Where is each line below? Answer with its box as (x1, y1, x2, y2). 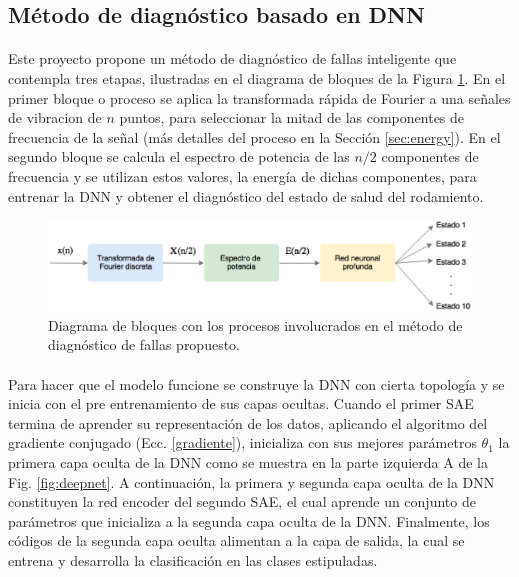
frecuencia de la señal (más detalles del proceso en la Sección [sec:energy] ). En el (8, 126, 501, 147)
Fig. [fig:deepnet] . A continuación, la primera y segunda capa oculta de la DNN (8, 471, 495, 492)
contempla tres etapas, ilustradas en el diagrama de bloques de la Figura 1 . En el (8, 67, 506, 88)
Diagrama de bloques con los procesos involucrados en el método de (48, 314, 463, 335)
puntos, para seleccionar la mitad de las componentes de (119, 107, 465, 128)
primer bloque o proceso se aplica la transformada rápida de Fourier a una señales (8, 87, 511, 108)
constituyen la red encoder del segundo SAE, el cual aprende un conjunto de (8, 491, 476, 512)
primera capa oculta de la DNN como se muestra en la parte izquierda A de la (8, 452, 488, 473)
